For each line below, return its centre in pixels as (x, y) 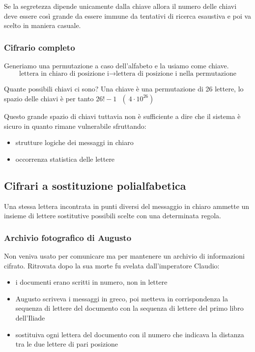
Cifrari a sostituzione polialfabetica (95, 185)
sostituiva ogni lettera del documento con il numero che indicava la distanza (130, 334)
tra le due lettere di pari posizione (67, 344)
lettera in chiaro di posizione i (64, 74)
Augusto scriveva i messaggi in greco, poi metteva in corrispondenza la (122, 298)
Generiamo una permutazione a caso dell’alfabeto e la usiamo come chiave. (116, 65)
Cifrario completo (40, 47)
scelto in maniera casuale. (42, 25)
